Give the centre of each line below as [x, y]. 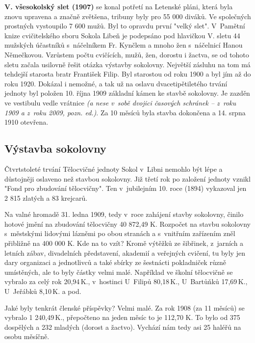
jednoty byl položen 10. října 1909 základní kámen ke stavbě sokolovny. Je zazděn [127, 93]
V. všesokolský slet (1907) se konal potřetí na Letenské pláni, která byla [119, 6]
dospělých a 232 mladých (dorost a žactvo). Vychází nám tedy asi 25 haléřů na [123, 327]
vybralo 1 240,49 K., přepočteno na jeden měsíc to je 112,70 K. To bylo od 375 [122, 317]
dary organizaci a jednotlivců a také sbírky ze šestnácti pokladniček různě [115, 262]
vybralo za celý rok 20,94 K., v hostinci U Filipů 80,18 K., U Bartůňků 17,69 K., [126, 281]
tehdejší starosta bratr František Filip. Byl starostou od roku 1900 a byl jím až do [128, 74]
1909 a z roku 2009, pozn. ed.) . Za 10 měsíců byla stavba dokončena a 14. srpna [125, 112]
